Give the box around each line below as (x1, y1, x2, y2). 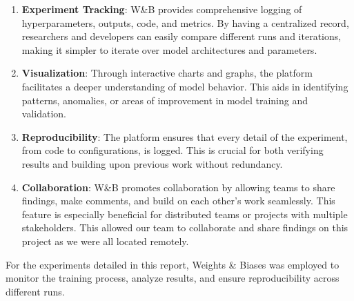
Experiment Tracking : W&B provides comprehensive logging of (21, 2, 302, 16)
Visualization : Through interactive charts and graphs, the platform (21, 66, 313, 80)
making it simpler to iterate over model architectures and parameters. (21, 42, 317, 57)
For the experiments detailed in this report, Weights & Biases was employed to (6, 257, 340, 271)
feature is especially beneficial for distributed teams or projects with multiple (21, 206, 348, 221)
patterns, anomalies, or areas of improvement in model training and (21, 93, 308, 107)
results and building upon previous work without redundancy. (21, 156, 283, 171)
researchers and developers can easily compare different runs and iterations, (21, 29, 342, 43)
